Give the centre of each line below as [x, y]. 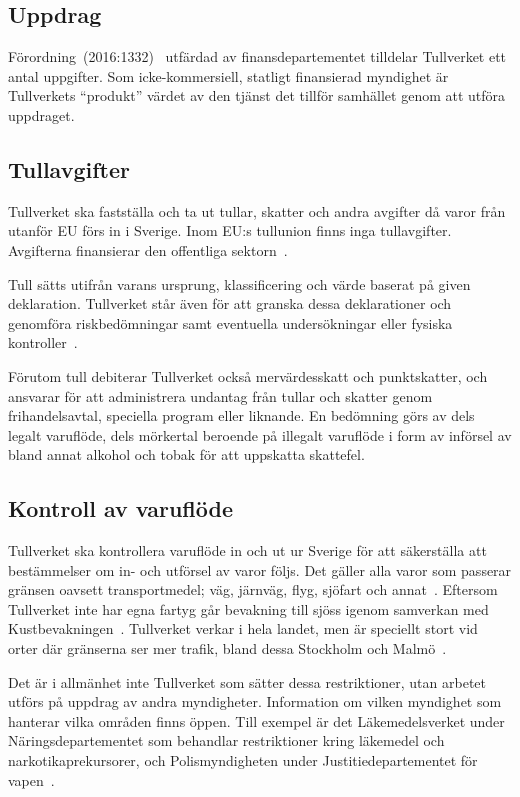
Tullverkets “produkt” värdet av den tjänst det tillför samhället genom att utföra [257, 95]
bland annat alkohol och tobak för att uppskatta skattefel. [186, 454]
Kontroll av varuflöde [120, 508]
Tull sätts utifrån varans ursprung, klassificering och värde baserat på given [239, 283]
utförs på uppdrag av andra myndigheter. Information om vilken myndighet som [255, 701]
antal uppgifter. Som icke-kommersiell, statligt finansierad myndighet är [228, 75]
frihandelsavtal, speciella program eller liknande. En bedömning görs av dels [241, 415]
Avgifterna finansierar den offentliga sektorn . [148, 249]
